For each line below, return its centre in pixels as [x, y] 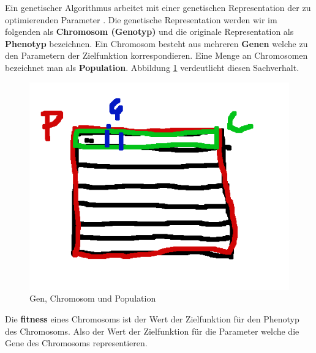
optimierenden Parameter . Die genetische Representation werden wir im [141, 19]
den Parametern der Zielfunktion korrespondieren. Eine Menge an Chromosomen [156, 55]
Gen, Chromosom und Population [93, 298]
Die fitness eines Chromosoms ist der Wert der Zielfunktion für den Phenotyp [152, 318]
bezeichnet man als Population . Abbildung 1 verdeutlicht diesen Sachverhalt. [152, 67]
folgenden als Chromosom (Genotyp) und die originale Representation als [149, 32]
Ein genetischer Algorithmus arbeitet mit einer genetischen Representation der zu [158, 7]
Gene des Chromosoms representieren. [76, 343]
